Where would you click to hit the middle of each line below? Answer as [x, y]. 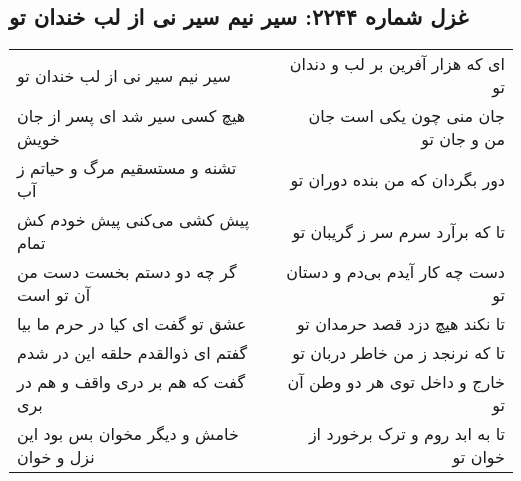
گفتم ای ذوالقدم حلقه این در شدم [132, 353]
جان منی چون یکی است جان [406, 116]
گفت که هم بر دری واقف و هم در [131, 382]
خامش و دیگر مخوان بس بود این [128, 434]
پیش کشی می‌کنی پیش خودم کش [133, 220]
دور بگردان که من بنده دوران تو [397, 179]
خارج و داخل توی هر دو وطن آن [396, 382]
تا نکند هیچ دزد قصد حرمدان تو [401, 324]
